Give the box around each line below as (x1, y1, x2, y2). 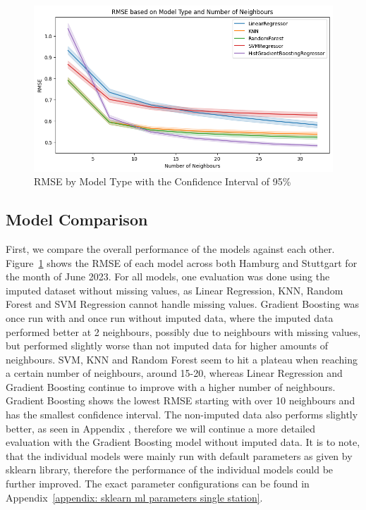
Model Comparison (6, 209, 148, 230)
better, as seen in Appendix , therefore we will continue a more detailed (6, 421, 315, 435)
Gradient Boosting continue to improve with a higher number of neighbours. (6, 379, 336, 394)
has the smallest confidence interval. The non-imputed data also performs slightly (6, 407, 358, 422)
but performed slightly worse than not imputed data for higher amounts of (6, 338, 329, 353)
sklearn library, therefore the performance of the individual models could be (6, 462, 334, 477)
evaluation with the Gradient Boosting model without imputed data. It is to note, (6, 435, 360, 449)
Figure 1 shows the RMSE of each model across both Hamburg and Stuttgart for (6, 255, 358, 270)
